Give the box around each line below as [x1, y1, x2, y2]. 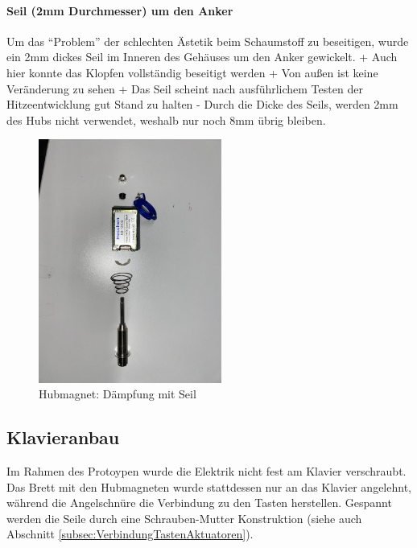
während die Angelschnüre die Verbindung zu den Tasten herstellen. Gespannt [6, 494, 392, 511]
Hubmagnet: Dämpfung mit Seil [39, 385, 196, 402]
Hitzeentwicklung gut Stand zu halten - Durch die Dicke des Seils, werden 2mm [6, 96, 398, 113]
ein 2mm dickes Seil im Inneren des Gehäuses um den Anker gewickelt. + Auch [6, 48, 398, 65]
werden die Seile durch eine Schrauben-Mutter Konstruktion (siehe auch [6, 509, 362, 526]
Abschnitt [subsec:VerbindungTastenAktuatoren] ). [6, 525, 254, 542]
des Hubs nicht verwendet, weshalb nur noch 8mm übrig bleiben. [6, 111, 326, 128]
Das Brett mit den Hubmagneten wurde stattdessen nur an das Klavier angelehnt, [6, 478, 411, 495]
